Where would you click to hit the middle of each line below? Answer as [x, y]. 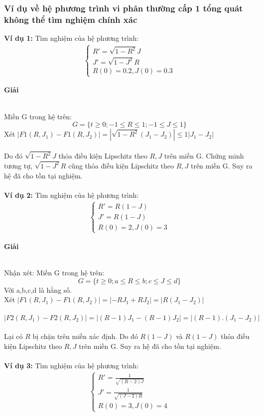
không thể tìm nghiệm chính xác [71, 19]
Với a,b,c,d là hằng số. [38, 290]
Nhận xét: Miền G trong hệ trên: [54, 273]
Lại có [13, 336]
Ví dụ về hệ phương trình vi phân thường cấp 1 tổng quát [124, 8]
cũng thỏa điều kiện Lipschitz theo [121, 165]
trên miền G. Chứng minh [204, 156]
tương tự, [18, 165]
